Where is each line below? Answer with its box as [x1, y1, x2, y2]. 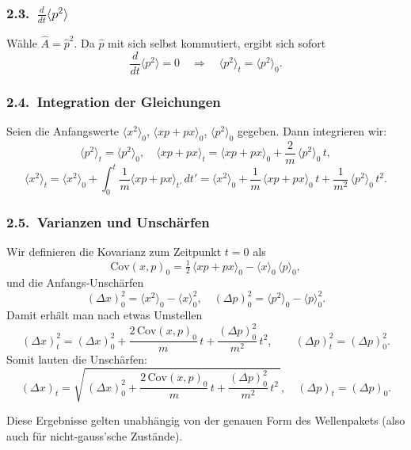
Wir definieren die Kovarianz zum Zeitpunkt [6, 243, 222, 260]
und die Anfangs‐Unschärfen [6, 274, 144, 291]
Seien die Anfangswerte [6, 123, 120, 139]
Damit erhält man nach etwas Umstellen [6, 307, 203, 323]
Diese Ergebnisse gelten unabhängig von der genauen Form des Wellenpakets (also [6, 412, 405, 429]
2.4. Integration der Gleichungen [6, 91, 221, 111]
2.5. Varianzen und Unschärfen [6, 212, 210, 232]
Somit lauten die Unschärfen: [6, 351, 147, 368]
